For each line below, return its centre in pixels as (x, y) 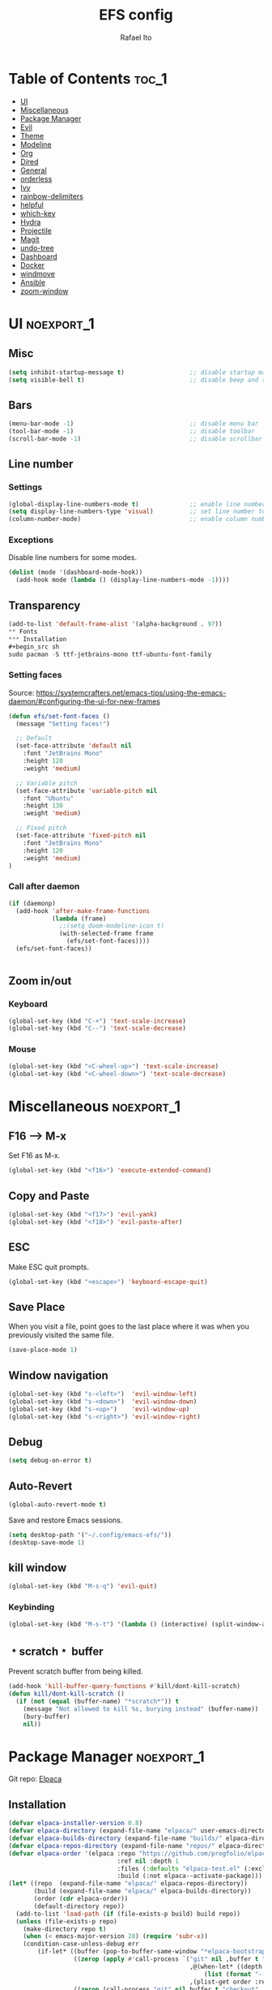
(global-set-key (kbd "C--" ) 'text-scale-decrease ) (97, 1028)
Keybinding (32, 1607)
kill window (38, 1568)
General (33, 170)
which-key (38, 213)
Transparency (45, 605)
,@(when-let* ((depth (226, 1966)
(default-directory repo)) (79, 1906)
